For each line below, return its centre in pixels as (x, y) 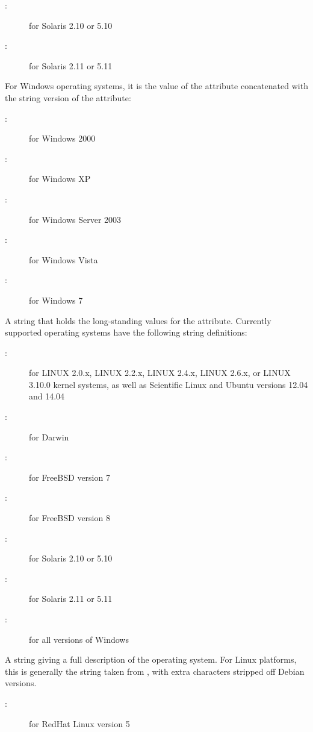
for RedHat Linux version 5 (79, 723)
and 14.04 (47, 396)
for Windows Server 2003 (75, 219)
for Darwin (49, 436)
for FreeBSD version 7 (70, 477)
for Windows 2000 (62, 138)
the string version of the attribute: (68, 97)
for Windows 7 (56, 300)
